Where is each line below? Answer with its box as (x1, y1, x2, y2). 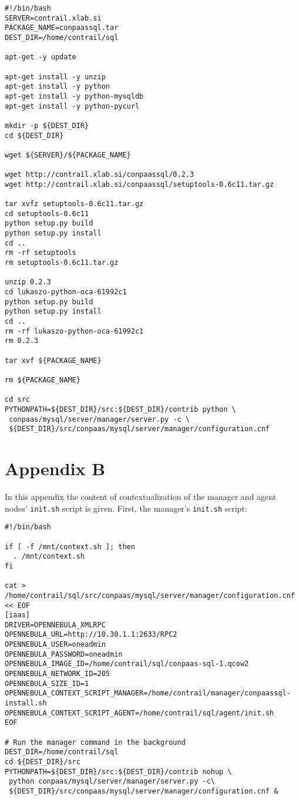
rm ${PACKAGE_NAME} (5, 375, 80, 384)
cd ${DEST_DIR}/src (5, 758, 80, 766)
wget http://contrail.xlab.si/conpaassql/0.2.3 (5, 170, 194, 179)
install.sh (5, 699, 47, 708)
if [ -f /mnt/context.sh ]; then (5, 542, 135, 551)
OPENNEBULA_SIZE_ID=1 (5, 679, 89, 688)
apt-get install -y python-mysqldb (5, 92, 144, 100)
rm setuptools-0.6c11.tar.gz (5, 258, 119, 267)
